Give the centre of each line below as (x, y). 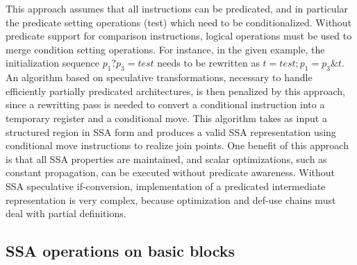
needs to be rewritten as (208, 63)
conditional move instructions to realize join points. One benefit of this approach (177, 145)
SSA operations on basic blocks (121, 251)
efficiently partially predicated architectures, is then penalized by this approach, (175, 91)
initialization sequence (53, 63)
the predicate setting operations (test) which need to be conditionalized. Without (179, 22)
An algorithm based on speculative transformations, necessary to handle (159, 77)
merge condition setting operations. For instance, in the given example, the (165, 49)
